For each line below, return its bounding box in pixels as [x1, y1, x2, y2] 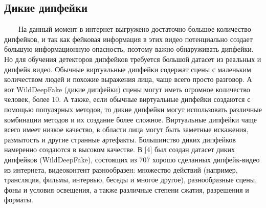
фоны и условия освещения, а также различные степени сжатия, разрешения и [4, 184, 249, 195]
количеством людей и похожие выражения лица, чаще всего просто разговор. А [4, 74, 252, 85]
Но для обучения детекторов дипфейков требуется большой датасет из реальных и [4, 53, 261, 64]
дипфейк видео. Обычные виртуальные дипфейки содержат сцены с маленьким [4, 64, 251, 74]
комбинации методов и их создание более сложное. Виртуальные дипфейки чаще [4, 114, 257, 124]
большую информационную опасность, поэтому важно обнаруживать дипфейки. [4, 44, 254, 54]
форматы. [4, 194, 33, 205]
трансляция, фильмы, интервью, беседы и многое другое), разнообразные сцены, [4, 174, 257, 185]
